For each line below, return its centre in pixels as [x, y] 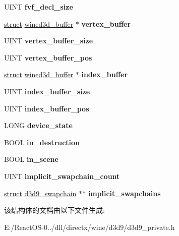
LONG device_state [38, 125]
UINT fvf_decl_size [39, 7]
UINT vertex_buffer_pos [48, 57]
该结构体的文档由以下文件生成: [54, 210]
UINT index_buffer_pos [47, 108]
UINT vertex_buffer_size [49, 41]
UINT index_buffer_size [47, 91]
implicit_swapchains [124, 193]
